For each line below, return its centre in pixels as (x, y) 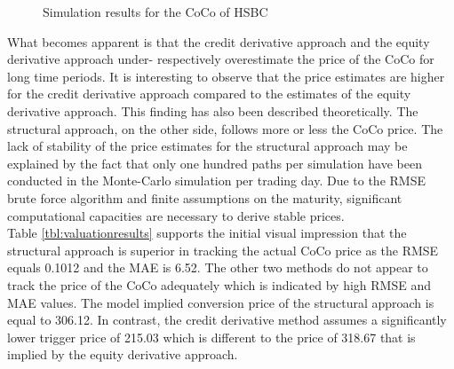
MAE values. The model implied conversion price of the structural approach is (221, 302)
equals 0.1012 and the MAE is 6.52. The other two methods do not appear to (218, 267)
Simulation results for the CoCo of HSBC (155, 12)
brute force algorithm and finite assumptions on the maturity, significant (205, 197)
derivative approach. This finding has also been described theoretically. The (213, 110)
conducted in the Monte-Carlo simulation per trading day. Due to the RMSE (216, 181)
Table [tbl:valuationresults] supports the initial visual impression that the (207, 233)
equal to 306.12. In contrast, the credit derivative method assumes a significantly (227, 320)
